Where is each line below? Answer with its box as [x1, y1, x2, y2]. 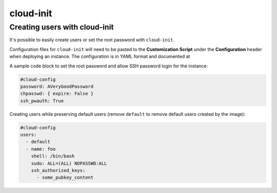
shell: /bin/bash [31, 153, 75, 159]
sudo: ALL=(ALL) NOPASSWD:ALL [31, 160, 107, 166]
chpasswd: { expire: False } [20, 91, 94, 96]
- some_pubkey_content [36, 175, 94, 181]
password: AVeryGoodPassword [20, 83, 94, 89]
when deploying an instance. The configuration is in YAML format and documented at [9, 54, 190, 60]
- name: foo [26, 146, 56, 152]
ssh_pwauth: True [20, 98, 64, 104]
